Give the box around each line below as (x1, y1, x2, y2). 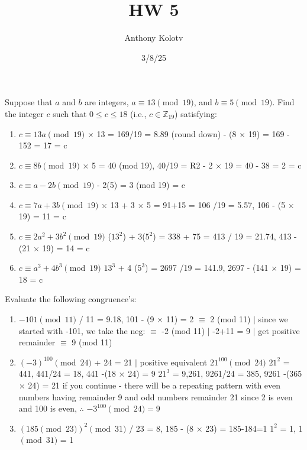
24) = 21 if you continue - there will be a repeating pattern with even (28, 379, 281, 391)
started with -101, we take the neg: (18, 324, 146, 336)
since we (258, 313, 288, 325)
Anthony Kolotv (124, 31, 183, 44)
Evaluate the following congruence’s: (5, 293, 137, 305)
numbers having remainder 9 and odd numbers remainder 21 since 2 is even (18, 390, 293, 403)
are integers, (85, 96, 129, 108)
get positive (258, 324, 300, 336)
